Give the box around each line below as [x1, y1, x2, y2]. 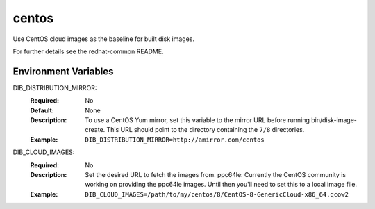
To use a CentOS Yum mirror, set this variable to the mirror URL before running [85, 116, 310, 124]
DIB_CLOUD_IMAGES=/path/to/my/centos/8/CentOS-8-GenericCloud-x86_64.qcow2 [85, 190, 349, 198]
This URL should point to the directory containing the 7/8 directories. [106, 126, 305, 134]
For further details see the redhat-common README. [12, 47, 164, 56]
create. [85, 126, 106, 134]
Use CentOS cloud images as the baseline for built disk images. [12, 35, 194, 43]
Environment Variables [12, 65, 114, 77]
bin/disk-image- [311, 116, 358, 124]
